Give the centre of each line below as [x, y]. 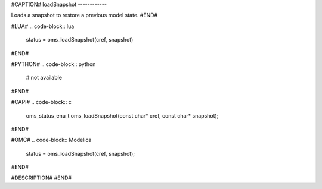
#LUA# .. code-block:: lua [43, 26]
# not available [44, 78]
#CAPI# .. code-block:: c [41, 102]
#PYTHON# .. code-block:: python [53, 64]
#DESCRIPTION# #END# [41, 178]
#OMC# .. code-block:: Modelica [51, 140]
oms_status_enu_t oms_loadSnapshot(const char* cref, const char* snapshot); [122, 115]
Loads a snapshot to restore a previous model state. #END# [84, 15]
